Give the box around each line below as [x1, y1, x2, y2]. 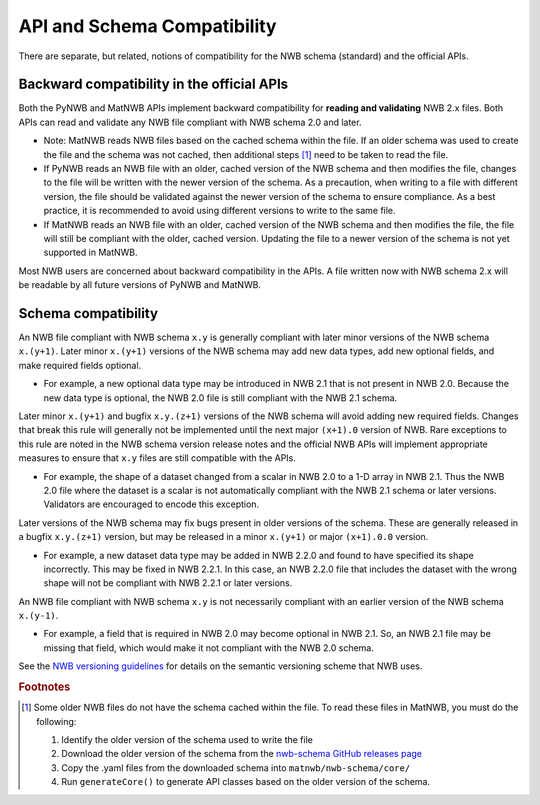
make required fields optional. [18, 359, 142, 371]
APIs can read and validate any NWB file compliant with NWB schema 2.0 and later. [18, 116, 362, 128]
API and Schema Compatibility [18, 15, 277, 37]
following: [36, 715, 77, 727]
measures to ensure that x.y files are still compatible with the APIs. [18, 452, 297, 464]
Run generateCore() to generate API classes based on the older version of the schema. [61, 776, 430, 788]
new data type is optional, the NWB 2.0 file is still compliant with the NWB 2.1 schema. [43, 391, 398, 404]
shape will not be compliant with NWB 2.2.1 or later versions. [43, 577, 293, 589]
